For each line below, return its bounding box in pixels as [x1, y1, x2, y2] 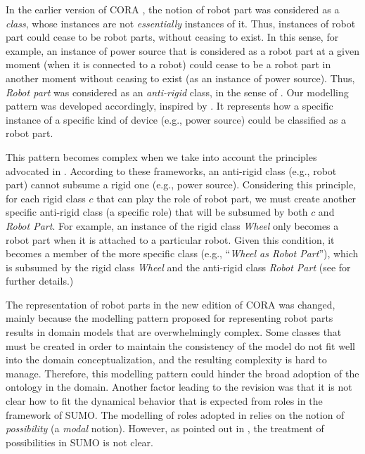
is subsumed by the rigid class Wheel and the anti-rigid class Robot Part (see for [6, 259, 351, 274]
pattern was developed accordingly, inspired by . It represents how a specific [6, 98, 333, 113]
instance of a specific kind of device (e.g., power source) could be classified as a [6, 112, 346, 127]
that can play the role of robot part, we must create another [96, 190, 357, 205]
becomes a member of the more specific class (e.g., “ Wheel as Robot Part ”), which [6, 246, 359, 261]
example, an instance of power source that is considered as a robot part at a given [6, 43, 359, 58]
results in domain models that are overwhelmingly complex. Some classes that [6, 325, 342, 339]
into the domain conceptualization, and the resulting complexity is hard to [6, 352, 327, 367]
